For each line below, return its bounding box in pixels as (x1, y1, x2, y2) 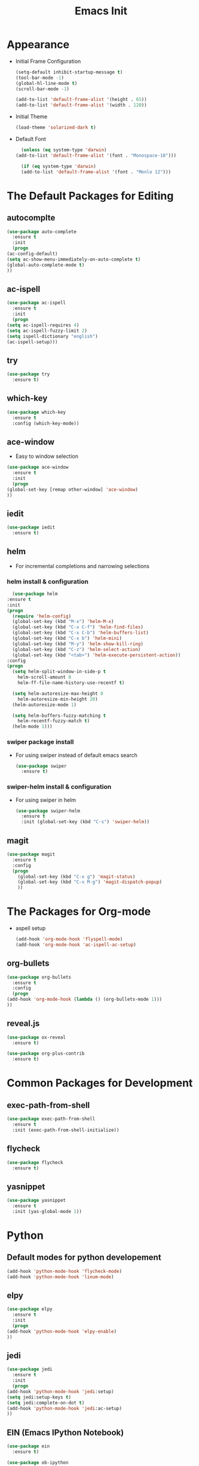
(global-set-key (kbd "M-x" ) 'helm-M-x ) (12, 619, 114, 625)
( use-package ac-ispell (7, 300, 66, 306)
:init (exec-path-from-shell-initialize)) (12, 1127, 120, 1133)
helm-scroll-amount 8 (17, 674, 71, 680)
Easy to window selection (15, 453, 79, 460)
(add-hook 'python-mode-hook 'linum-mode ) (7, 1273, 114, 1280)
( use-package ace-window (7, 465, 69, 471)
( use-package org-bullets (7, 974, 71, 980)
